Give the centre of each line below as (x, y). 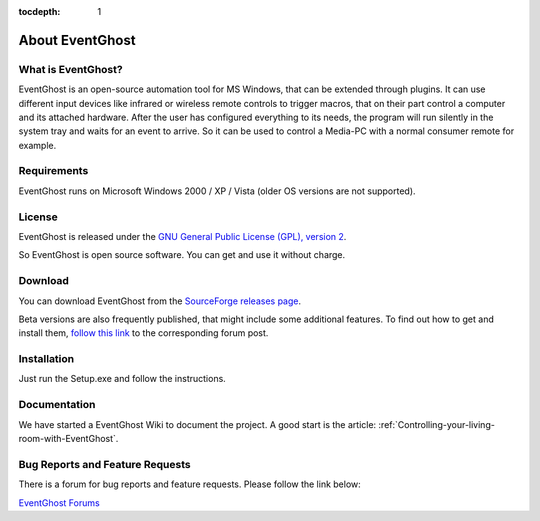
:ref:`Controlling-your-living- (436, 424)
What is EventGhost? (71, 69)
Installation (46, 359)
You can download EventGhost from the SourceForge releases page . (160, 301)
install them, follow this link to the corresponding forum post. (143, 333)
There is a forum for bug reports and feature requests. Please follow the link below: (190, 484)
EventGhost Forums (59, 502)
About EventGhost (77, 40)
